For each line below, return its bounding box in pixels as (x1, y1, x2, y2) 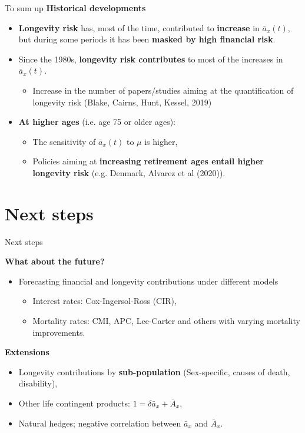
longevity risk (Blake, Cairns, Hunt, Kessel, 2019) (32, 95, 212, 108)
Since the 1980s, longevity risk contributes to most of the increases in (18, 52, 283, 65)
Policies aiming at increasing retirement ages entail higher (32, 155, 264, 167)
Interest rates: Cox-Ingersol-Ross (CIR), (32, 295, 177, 307)
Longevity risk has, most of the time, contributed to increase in (18, 21, 260, 34)
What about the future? (5, 255, 105, 267)
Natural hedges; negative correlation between (18, 417, 181, 429)
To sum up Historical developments (5, 2, 146, 14)
